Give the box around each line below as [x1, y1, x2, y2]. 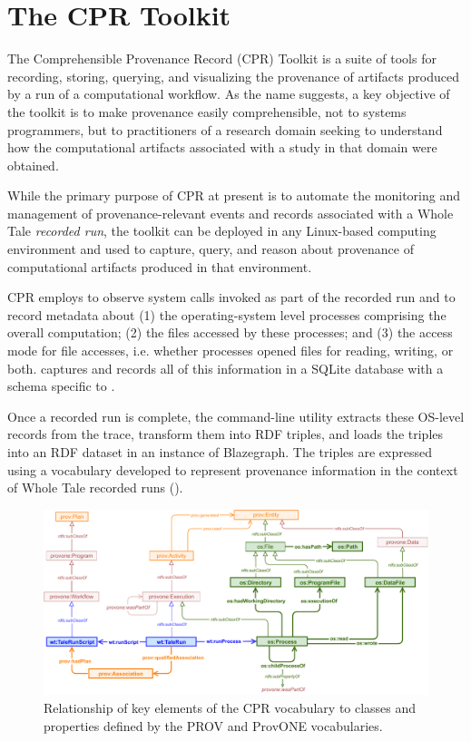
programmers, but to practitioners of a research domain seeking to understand [7, 120, 443, 139]
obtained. [7, 155, 59, 174]
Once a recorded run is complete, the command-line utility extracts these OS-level [7, 406, 465, 425]
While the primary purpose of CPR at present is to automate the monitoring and [7, 186, 460, 205]
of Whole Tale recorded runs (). [7, 478, 183, 497]
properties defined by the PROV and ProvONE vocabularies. [44, 716, 383, 735]
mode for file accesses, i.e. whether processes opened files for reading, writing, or [7, 341, 454, 360]
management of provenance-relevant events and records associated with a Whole [7, 203, 454, 222]
